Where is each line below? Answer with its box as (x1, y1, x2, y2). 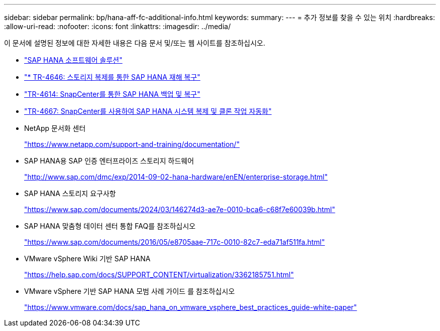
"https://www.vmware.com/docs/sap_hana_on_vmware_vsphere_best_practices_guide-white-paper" (24, 303, 357, 311)
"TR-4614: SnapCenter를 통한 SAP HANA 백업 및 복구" (24, 90, 200, 98)
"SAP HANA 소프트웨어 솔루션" (24, 56, 123, 64)
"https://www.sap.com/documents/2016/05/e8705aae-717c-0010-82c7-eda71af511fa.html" (24, 238, 325, 246)
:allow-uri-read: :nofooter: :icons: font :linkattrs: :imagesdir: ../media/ (4, 22, 231, 31)
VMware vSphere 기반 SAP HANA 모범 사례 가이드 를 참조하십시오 (24, 287, 235, 295)
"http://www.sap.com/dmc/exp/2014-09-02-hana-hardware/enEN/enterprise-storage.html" (24, 173, 328, 181)
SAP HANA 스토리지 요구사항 (24, 189, 116, 198)
